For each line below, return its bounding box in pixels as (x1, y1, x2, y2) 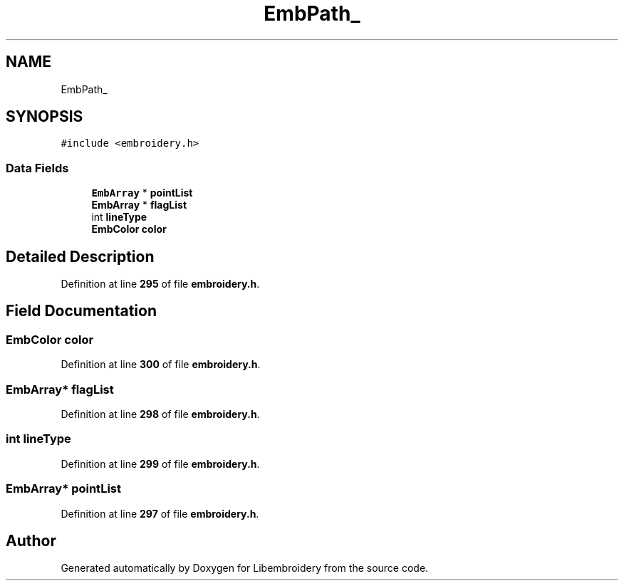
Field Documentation (6, 302, 157, 320)
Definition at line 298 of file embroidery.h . (61, 408, 260, 420)
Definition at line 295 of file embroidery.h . (61, 278, 260, 291)
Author (6, 531, 56, 550)
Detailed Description (6, 247, 155, 266)
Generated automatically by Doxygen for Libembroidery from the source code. (61, 562, 429, 575)
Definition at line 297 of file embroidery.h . (61, 507, 259, 520)
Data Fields (6, 160, 69, 175)
